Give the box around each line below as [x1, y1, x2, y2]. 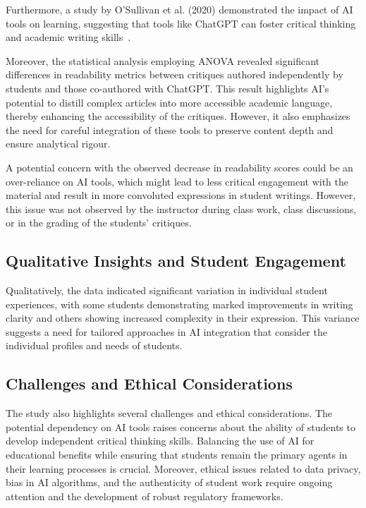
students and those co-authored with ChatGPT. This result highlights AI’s [6, 80, 329, 95]
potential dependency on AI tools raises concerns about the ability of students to [6, 419, 355, 434]
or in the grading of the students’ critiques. [6, 215, 192, 230]
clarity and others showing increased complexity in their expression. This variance [6, 310, 360, 325]
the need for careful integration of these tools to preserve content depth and [6, 122, 334, 137]
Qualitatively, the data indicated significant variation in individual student [6, 283, 328, 298]
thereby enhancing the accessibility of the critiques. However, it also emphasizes [6, 109, 350, 123]
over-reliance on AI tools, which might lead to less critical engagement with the [6, 174, 349, 188]
